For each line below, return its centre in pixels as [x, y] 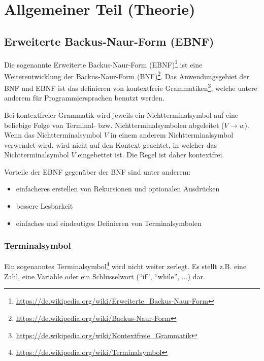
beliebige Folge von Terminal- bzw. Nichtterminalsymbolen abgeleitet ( [114, 125]
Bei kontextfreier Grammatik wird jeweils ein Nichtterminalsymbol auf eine [121, 114]
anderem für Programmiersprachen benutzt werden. [84, 98]
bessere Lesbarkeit [44, 206]
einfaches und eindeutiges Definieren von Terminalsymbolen [109, 223]
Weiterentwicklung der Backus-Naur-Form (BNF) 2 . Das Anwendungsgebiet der [127, 75]
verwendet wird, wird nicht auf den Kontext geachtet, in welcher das [111, 144]
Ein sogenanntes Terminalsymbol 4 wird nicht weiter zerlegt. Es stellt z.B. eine [125, 266]
